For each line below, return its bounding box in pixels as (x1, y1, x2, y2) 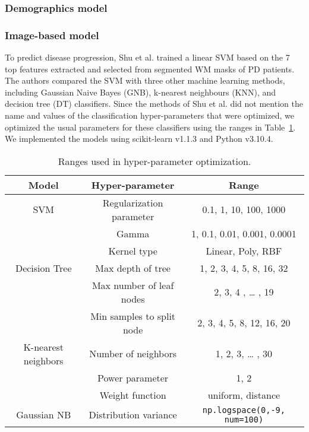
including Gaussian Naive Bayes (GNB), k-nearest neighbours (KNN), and (5, 85, 276, 98)
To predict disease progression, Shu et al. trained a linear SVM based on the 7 (5, 51, 290, 63)
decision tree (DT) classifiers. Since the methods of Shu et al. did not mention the (5, 97, 303, 110)
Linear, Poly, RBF (206, 243, 282, 258)
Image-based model (5, 27, 99, 42)
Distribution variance (89, 408, 177, 422)
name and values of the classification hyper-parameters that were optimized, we (5, 109, 294, 122)
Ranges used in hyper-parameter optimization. (58, 154, 251, 168)
